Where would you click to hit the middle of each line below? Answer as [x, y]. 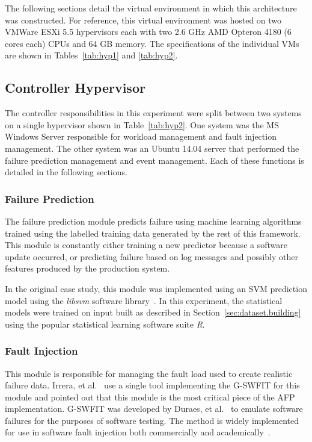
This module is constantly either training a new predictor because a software [146, 245]
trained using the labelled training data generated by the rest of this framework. [153, 233]
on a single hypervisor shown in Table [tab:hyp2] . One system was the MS [142, 124]
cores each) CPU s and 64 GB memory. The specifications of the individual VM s [152, 43]
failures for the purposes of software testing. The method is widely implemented [152, 420]
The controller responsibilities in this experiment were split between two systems [153, 113]
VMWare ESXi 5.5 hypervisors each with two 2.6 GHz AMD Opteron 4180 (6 [148, 32]
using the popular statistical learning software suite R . [105, 324]
